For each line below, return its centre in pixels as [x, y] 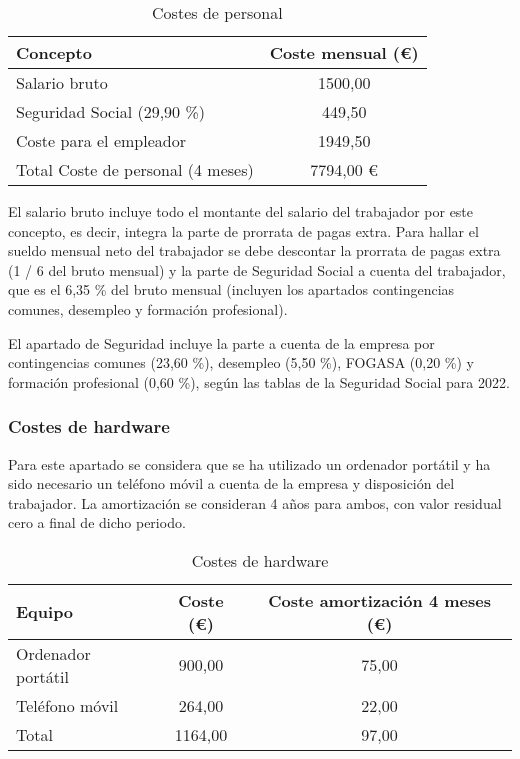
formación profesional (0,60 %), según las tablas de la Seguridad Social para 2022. [259, 381]
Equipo [45, 612]
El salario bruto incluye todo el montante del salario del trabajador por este [241, 211]
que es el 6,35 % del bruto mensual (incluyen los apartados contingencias [231, 289]
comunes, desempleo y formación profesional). [148, 308]
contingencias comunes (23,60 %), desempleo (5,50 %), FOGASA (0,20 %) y [241, 362]
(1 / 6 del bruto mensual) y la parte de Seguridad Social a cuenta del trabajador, [257, 269]
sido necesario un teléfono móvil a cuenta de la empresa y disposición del [231, 483]
